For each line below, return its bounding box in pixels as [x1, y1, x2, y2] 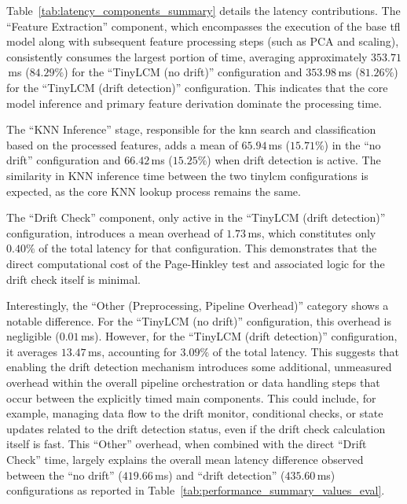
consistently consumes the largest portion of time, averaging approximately [6, 48, 368, 64]
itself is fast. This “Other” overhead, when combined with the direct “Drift [6, 436, 367, 452]
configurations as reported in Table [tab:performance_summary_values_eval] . [6, 482, 385, 498]
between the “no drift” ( [6, 466, 123, 483]
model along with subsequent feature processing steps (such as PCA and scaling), [6, 33, 399, 50]
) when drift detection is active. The [207, 152, 381, 168]
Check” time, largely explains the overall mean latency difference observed [6, 451, 364, 468]
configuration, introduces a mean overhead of [6, 224, 223, 241]
